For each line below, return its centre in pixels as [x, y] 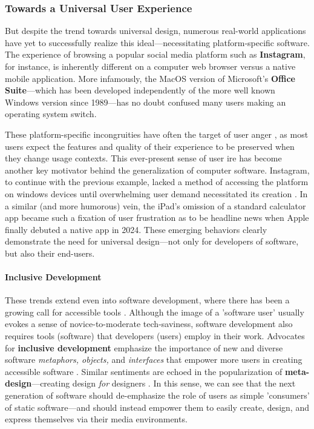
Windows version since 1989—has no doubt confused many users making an [146, 102]
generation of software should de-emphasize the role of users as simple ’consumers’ [157, 395]
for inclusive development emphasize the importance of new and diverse [144, 347]
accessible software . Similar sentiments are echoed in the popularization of [144, 371]
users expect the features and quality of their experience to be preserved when [150, 146]
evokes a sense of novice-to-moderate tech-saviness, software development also [149, 324]
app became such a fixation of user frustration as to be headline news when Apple [157, 218]
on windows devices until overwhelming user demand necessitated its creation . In [156, 193]
